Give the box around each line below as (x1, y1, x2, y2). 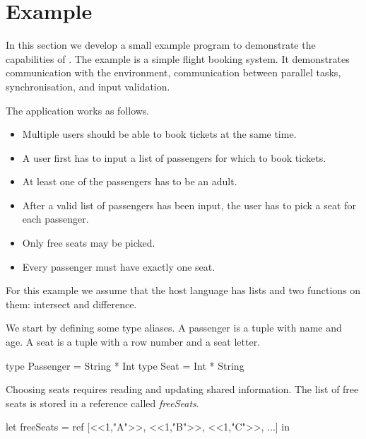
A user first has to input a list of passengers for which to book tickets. (22, 150, 326, 165)
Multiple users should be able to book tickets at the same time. (22, 127, 297, 141)
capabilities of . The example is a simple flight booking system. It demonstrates (6, 51, 350, 66)
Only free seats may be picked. (22, 235, 155, 250)
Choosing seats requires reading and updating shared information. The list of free (6, 382, 359, 397)
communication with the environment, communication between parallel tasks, (6, 65, 341, 80)
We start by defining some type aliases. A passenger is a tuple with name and (6, 320, 342, 335)
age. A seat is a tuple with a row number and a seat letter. (6, 334, 261, 349)
